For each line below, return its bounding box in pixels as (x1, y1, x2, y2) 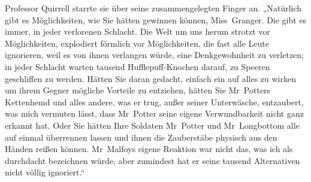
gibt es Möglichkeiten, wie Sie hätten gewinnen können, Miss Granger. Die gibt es (5, 13, 307, 26)
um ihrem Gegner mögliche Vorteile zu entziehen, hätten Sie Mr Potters (5, 84, 271, 96)
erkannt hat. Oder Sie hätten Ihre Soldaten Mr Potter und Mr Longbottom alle (5, 119, 300, 131)
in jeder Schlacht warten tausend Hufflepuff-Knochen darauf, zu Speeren (5, 60, 270, 72)
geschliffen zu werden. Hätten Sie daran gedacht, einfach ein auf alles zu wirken (5, 72, 296, 84)
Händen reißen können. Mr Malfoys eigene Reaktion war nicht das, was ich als (5, 142, 293, 155)
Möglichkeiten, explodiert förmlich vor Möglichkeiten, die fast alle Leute (5, 37, 270, 49)
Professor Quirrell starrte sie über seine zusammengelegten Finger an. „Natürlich (5, 2, 302, 14)
